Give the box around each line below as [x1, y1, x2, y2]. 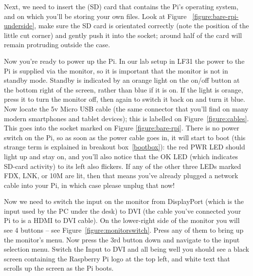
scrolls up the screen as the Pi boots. [4, 263, 114, 273]
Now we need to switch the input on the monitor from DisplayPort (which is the [4, 196, 244, 206]
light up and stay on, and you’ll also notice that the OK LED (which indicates [4, 151, 238, 161]
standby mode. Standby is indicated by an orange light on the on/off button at [4, 75, 240, 85]
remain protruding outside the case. [4, 39, 110, 50]
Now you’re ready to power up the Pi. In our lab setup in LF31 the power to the [4, 55, 245, 66]
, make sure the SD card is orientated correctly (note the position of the [34, 20, 249, 31]
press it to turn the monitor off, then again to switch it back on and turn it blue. [4, 94, 245, 104]
